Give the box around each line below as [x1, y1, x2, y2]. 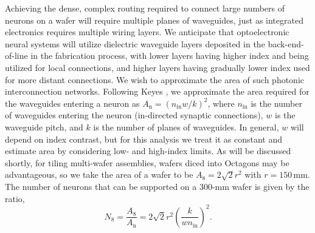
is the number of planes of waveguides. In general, [93, 120, 279, 133]
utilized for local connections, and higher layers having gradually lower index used [5, 61, 310, 73]
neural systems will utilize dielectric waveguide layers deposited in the [5, 37, 265, 50]
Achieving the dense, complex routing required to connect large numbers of [5, 2, 285, 14]
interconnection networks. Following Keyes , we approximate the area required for [5, 85, 310, 98]
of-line [5, 49, 28, 62]
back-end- [268, 37, 304, 50]
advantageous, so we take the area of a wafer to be [5, 168, 193, 181]
